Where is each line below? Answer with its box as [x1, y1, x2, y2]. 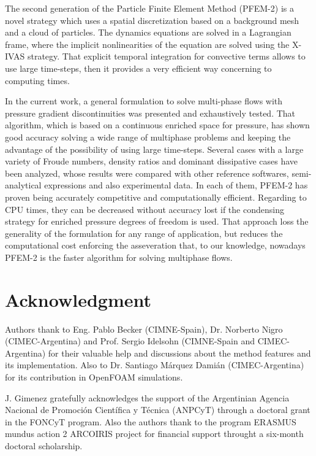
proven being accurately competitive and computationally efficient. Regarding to [5, 190, 307, 203]
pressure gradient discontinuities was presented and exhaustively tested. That [5, 106, 296, 119]
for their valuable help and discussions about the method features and [48, 346, 311, 359]
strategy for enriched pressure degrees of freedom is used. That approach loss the [5, 215, 309, 228]
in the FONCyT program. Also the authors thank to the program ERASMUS [5, 415, 296, 428]
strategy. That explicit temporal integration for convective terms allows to [27, 50, 306, 63]
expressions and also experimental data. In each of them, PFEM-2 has [44, 179, 308, 191]
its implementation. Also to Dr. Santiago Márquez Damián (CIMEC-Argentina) [5, 358, 304, 371]
